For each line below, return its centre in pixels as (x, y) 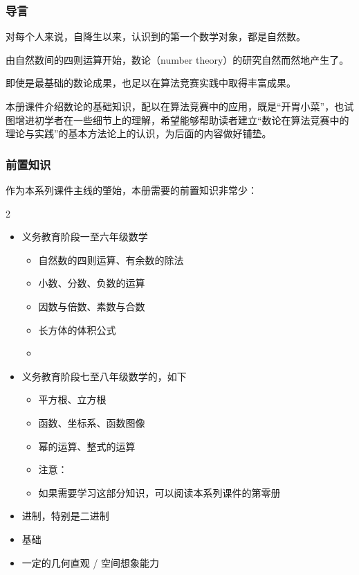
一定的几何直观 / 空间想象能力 (91, 562)
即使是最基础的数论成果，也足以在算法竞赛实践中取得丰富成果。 (151, 83)
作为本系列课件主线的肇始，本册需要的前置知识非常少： (131, 190)
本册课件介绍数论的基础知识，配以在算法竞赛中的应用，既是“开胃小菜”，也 (175, 106)
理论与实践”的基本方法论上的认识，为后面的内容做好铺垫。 (139, 133)
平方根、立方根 (72, 399)
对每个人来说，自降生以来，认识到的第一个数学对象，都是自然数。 (156, 36)
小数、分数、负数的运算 (92, 283)
